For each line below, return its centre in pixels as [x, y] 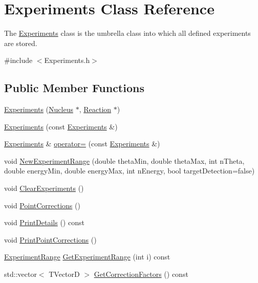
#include [18, 60]
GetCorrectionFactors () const [141, 274]
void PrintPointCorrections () [50, 239]
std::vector [20, 274]
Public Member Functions [74, 88]
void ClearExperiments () [44, 188]
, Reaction [95, 109]
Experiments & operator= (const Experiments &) [82, 144]
